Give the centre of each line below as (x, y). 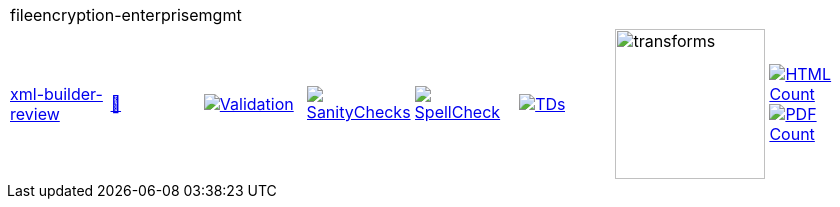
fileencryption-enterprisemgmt (126, 15)
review (35, 114)
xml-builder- (56, 94)
